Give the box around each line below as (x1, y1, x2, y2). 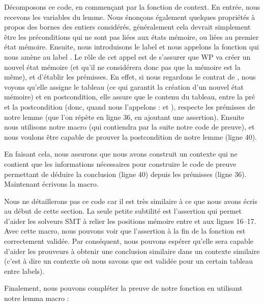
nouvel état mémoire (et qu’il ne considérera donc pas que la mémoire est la (4, 61, 241, 72)
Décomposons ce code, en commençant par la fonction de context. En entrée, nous (4, 2, 260, 12)
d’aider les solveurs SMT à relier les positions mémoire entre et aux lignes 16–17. (4, 215, 256, 226)
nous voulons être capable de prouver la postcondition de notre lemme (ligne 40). (4, 131, 257, 142)
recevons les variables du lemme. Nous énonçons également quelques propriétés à (4, 11, 255, 22)
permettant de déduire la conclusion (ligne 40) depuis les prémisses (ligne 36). (4, 168, 247, 179)
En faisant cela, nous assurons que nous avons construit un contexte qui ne (4, 148, 238, 159)
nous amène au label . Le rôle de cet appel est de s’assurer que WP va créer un (4, 51, 251, 62)
